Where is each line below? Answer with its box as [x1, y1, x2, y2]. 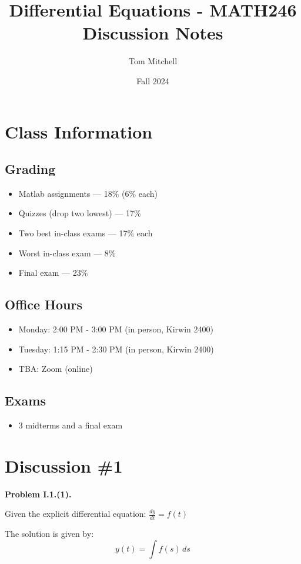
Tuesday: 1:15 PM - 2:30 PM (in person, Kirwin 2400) [18, 342, 214, 355]
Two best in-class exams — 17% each [18, 227, 153, 239]
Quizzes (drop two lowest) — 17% [18, 207, 141, 219]
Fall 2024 [136, 74, 169, 87]
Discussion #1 [5, 453, 123, 477]
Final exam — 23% [18, 266, 88, 279]
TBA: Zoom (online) [18, 362, 93, 375]
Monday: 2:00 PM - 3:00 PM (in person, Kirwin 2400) [18, 323, 213, 335]
